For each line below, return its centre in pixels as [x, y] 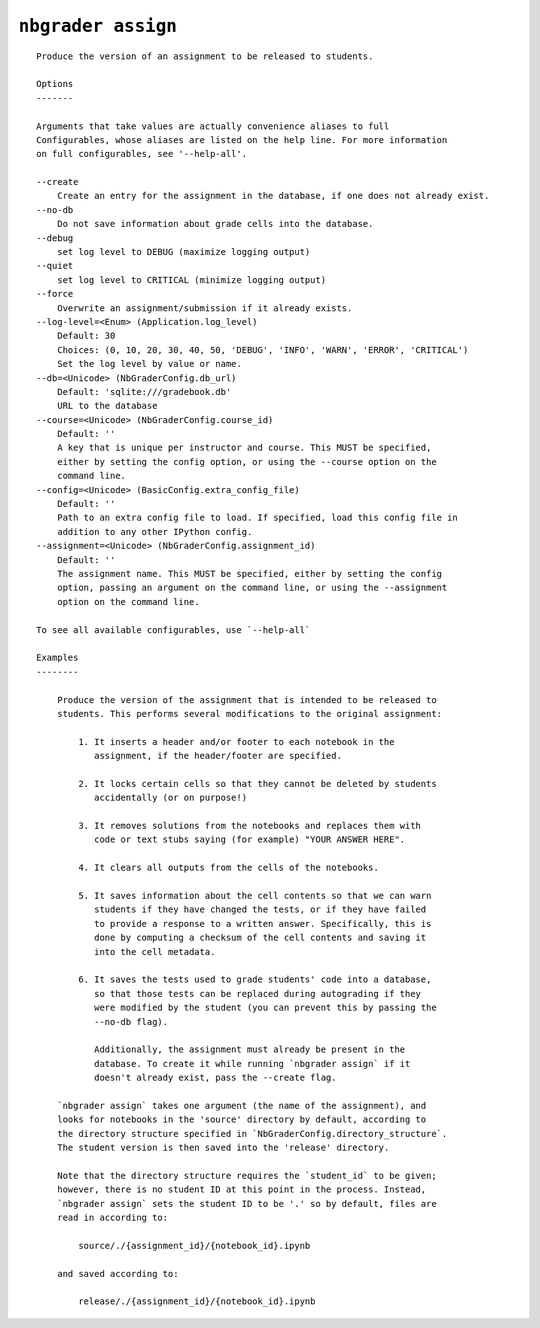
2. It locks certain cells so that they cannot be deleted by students [257, 783]
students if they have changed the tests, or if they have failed [260, 909]
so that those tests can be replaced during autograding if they [257, 993]
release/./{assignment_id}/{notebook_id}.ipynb [197, 1301]
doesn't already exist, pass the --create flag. [215, 1078]
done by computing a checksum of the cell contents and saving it [260, 938]
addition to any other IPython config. [154, 531]
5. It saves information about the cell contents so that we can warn [255, 895]
